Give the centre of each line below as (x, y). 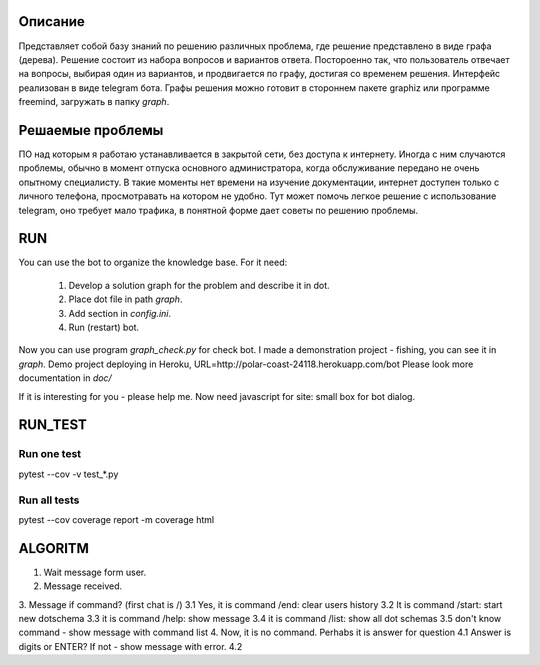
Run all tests (49, 500)
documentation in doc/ (65, 378)
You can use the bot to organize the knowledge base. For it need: (153, 262)
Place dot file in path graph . (125, 299)
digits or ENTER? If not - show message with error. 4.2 (130, 646)
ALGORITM (54, 548)
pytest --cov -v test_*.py (68, 474)
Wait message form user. (95, 572)
